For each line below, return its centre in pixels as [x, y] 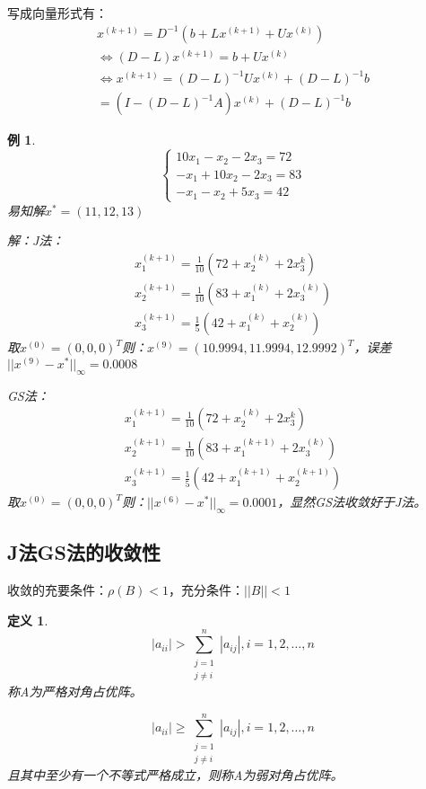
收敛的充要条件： [57, 590]
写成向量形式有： [57, 13]
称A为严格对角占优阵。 [75, 691]
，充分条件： [207, 590]
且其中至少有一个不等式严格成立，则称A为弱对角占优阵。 [175, 775]
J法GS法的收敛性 [84, 552]
